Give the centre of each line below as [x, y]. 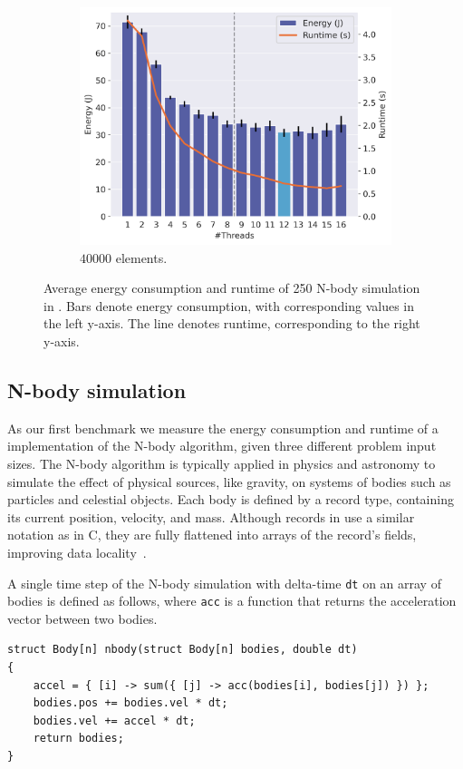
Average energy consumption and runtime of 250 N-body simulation [232, 288]
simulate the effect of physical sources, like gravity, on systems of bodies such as [229, 481]
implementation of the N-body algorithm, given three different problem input [222, 446]
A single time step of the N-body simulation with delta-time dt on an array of [224, 583]
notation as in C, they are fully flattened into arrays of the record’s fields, [212, 535]
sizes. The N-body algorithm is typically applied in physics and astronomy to [222, 463]
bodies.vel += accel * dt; [114, 720]
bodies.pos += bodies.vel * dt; [130, 703]
